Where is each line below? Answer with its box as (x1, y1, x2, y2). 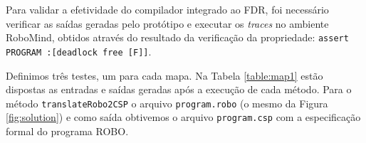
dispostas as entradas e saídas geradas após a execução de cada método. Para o (6, 82, 352, 97)
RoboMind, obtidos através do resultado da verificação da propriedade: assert (6, 30, 349, 45)
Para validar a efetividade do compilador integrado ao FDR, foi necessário (6, 2, 329, 16)
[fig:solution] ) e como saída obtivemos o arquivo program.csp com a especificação (6, 110, 361, 125)
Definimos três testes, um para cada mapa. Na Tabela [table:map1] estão (6, 68, 323, 83)
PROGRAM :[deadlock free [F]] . (6, 43, 152, 58)
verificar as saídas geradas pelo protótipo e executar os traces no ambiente (6, 16, 329, 31)
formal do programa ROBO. (6, 124, 129, 138)
